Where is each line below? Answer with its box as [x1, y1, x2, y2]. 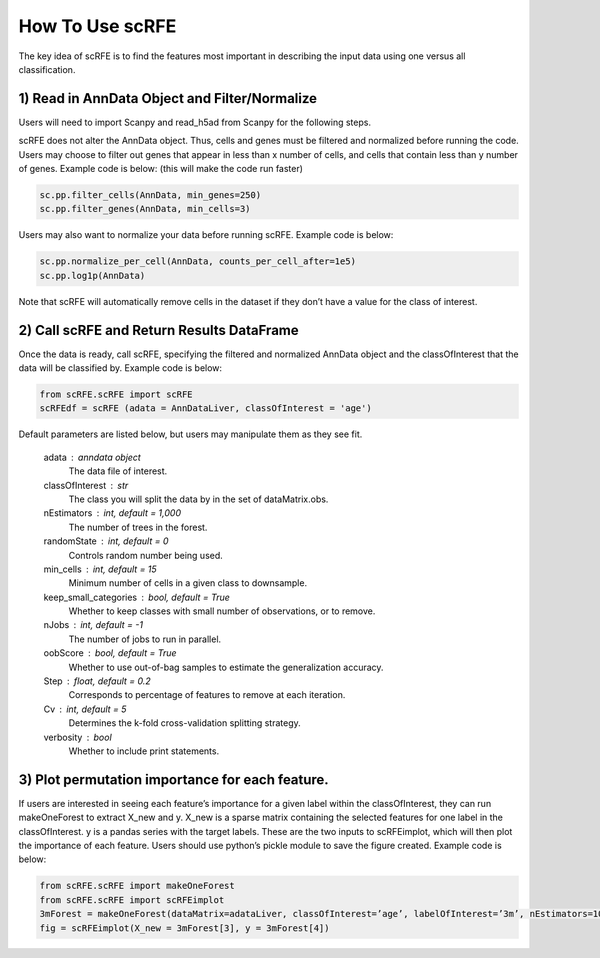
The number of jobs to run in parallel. [68, 633, 222, 645]
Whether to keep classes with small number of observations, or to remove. [68, 605, 376, 617]
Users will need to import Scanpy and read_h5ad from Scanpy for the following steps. [18, 116, 372, 128]
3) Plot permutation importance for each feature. [18, 771, 329, 788]
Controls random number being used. [68, 549, 224, 561]
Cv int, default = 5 [43, 703, 127, 715]
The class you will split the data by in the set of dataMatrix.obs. [68, 493, 329, 505]
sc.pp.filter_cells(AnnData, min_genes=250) [39, 190, 262, 200]
